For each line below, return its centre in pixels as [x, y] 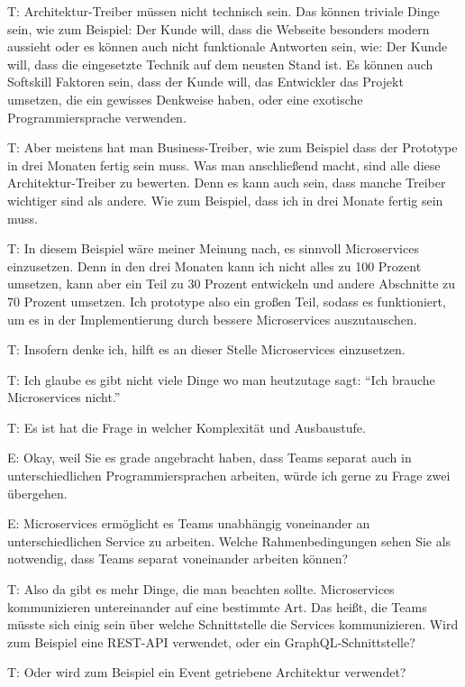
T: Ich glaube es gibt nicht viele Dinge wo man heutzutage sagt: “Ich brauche [221, 379]
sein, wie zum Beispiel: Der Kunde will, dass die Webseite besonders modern [219, 28]
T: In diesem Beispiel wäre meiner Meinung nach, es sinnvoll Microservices [213, 248]
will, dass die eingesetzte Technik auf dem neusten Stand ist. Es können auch [220, 64]
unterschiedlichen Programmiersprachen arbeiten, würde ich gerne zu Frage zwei [229, 476]
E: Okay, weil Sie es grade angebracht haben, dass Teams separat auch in [210, 458]
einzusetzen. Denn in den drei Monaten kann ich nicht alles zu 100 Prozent [214, 266]
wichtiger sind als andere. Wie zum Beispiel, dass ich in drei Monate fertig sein [225, 200]
